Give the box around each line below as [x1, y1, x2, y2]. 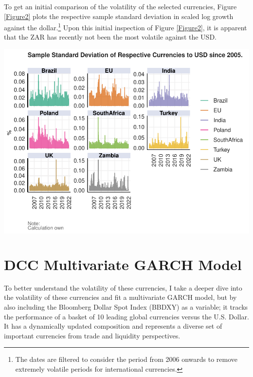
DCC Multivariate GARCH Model [4, 254, 242, 274]
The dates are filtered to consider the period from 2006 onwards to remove [15, 354, 238, 364]
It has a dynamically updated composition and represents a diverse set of [4, 321, 222, 331]
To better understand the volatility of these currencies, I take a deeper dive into [4, 282, 242, 293]
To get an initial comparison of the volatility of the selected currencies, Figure [4, 1, 237, 11]
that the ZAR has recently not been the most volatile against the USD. [4, 32, 217, 42]
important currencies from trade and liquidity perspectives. [4, 330, 181, 340]
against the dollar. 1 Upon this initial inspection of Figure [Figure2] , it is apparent [4, 21, 247, 32]
